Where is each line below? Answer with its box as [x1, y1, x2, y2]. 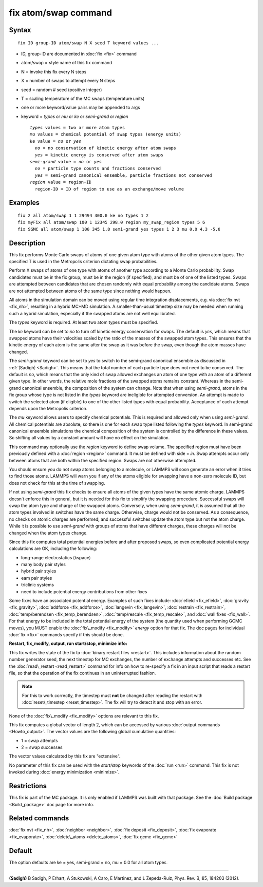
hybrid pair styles [21, 568, 56, 574]
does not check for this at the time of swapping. [9, 480, 105, 486]
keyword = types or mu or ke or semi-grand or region [21, 113, 129, 119]
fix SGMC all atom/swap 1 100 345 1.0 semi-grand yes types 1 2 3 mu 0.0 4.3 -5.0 [18, 226, 221, 232]
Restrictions [9, 782, 47, 790]
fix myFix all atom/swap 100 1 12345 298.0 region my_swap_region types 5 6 [18, 220, 206, 225]
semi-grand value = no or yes [30, 159, 102, 165]
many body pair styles [21, 562, 66, 567]
